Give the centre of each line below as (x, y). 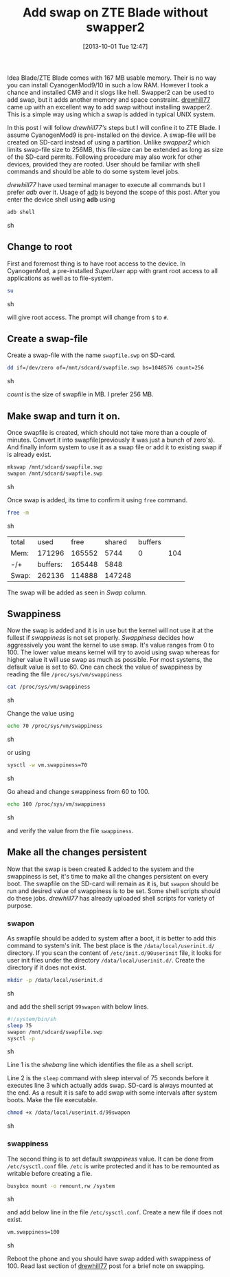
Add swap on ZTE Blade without (115, 13)
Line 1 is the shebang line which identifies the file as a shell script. (100, 1065)
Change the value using (41, 713)
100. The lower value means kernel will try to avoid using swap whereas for (113, 652)
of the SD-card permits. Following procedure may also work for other (105, 157)
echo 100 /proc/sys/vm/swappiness (57, 804)
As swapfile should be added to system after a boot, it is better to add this (112, 938)
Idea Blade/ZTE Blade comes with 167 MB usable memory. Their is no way (112, 78)
